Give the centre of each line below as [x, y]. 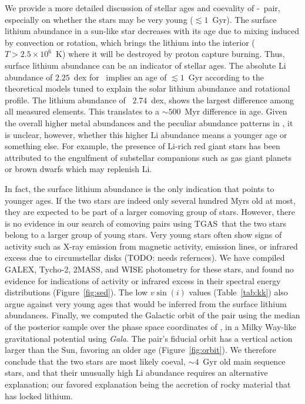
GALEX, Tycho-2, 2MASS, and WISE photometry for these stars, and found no [149, 269]
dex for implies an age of [120, 77]
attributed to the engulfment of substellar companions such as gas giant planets [148, 157]
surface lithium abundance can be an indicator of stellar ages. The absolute [140, 65]
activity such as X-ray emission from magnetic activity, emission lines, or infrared [151, 246]
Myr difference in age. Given [236, 111]
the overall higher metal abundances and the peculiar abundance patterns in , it [149, 122]
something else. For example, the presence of [85, 146]
